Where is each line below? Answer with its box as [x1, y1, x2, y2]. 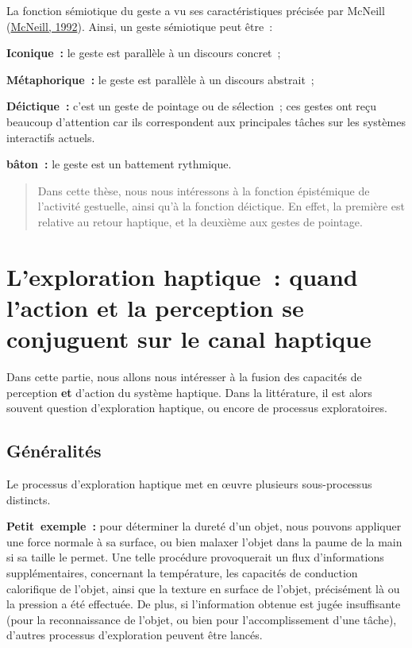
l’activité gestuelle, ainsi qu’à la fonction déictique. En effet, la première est [37, 198, 405, 214]
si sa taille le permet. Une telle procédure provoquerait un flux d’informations [6, 549, 384, 565]
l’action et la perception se [6, 291, 304, 323]
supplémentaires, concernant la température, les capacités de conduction [6, 564, 358, 580]
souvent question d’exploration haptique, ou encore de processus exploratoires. [6, 399, 387, 416]
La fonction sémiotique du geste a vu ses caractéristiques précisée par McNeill [6, 2, 385, 18]
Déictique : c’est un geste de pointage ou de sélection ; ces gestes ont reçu [6, 98, 376, 114]
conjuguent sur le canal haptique [6, 322, 372, 355]
